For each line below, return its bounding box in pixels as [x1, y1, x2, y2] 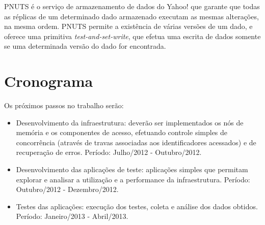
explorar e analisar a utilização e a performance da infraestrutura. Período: [16, 174, 250, 184]
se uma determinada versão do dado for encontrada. [4, 41, 166, 51]
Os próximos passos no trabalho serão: [4, 100, 124, 111]
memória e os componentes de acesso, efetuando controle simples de [16, 127, 228, 138]
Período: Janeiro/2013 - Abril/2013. [16, 211, 128, 221]
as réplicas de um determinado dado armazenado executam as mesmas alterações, [4, 11, 259, 21]
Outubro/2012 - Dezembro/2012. [16, 184, 119, 195]
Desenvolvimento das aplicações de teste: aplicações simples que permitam [16, 164, 248, 175]
